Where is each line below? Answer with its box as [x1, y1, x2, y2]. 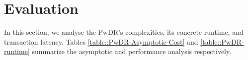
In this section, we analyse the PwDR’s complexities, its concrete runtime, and [4, 27, 244, 37]
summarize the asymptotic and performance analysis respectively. [32, 46, 232, 57]
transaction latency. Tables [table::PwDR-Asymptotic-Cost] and [4, 36, 198, 47]
